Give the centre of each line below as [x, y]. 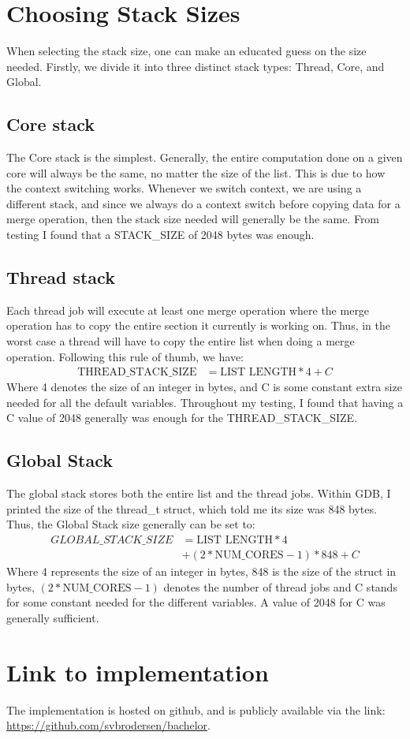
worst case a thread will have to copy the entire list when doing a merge [181, 341]
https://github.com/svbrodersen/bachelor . [109, 725]
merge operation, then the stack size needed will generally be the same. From [193, 219]
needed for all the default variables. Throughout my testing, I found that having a [205, 402]
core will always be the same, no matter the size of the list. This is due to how [196, 172]
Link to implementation [138, 672]
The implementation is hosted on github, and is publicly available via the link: [196, 709]
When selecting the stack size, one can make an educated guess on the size [186, 51]
